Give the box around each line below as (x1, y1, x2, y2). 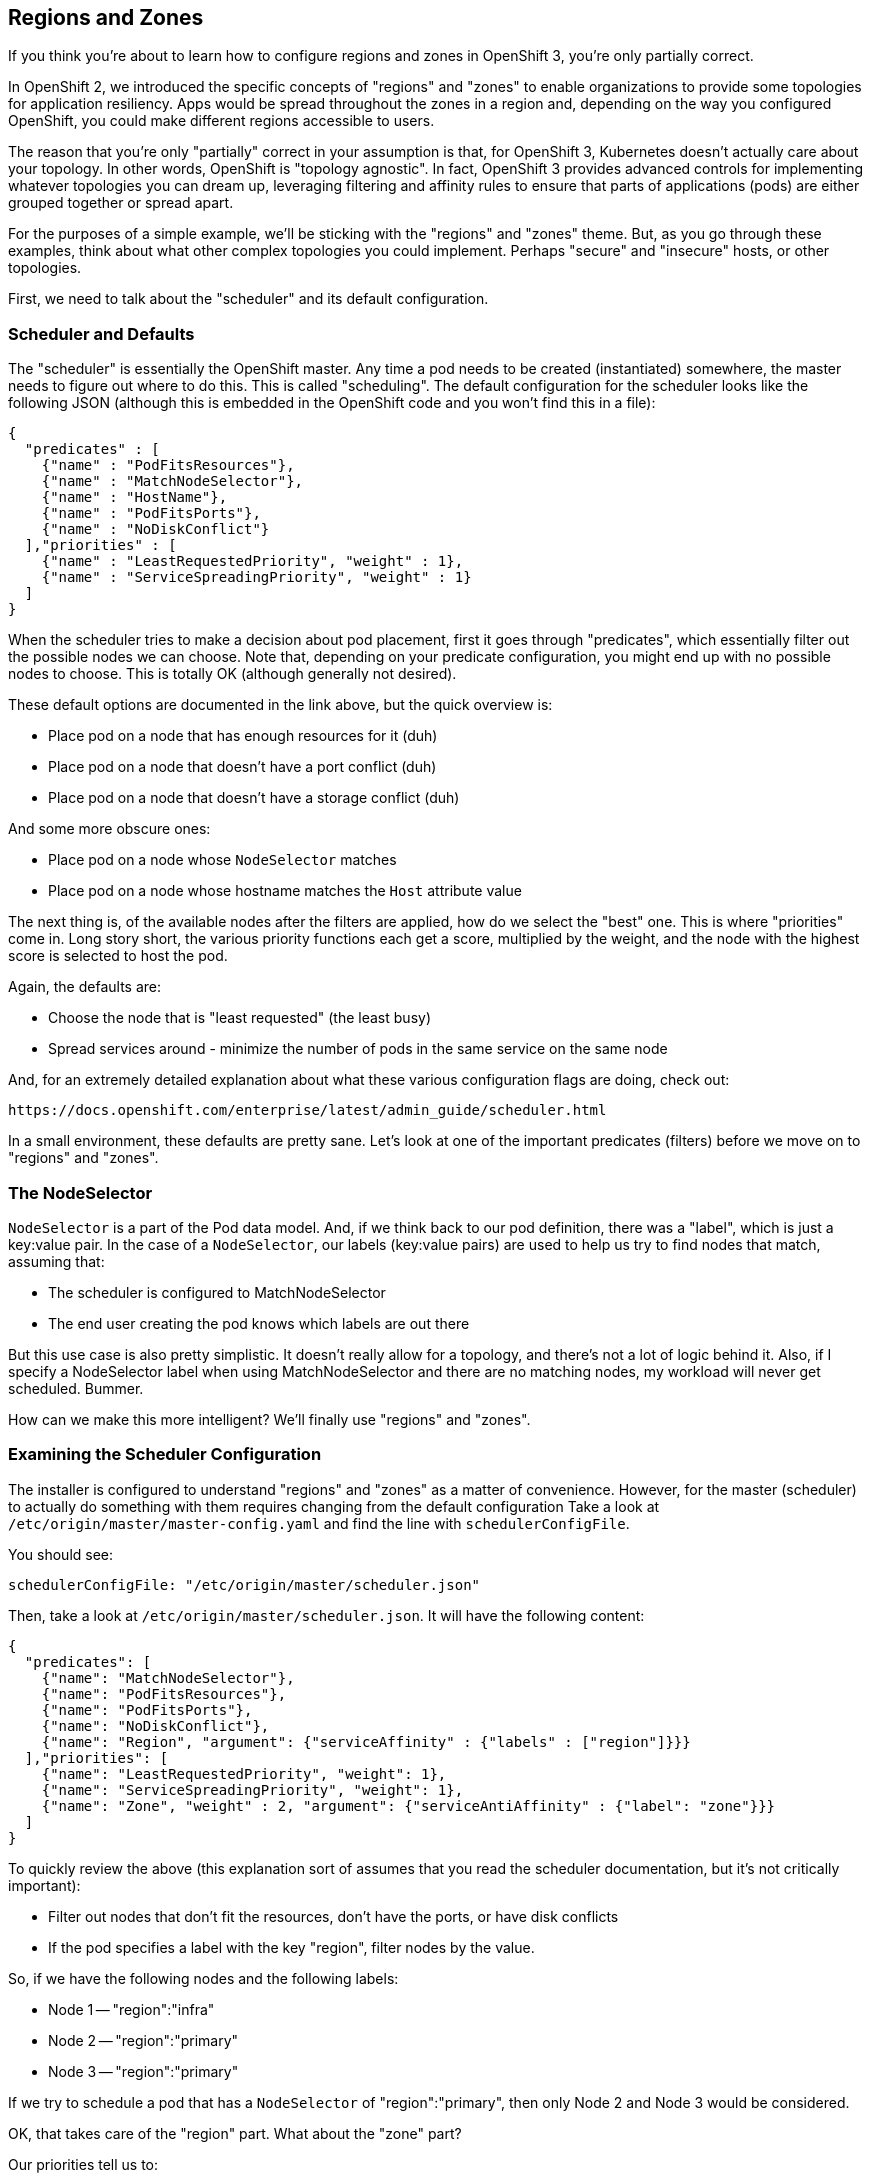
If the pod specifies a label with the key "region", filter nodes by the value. (48, 1938, 535, 1956)
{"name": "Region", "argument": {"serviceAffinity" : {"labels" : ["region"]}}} (41, 1733, 691, 1750)
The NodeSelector (8, 1182, 153, 1203)
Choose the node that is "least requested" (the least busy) (48, 1009, 431, 1027)
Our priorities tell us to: (8, 2155, 159, 2173)
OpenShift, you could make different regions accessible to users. (8, 112, 435, 130)
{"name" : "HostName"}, (41, 489, 228, 506)
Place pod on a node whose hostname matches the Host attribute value (48, 882, 522, 900)
